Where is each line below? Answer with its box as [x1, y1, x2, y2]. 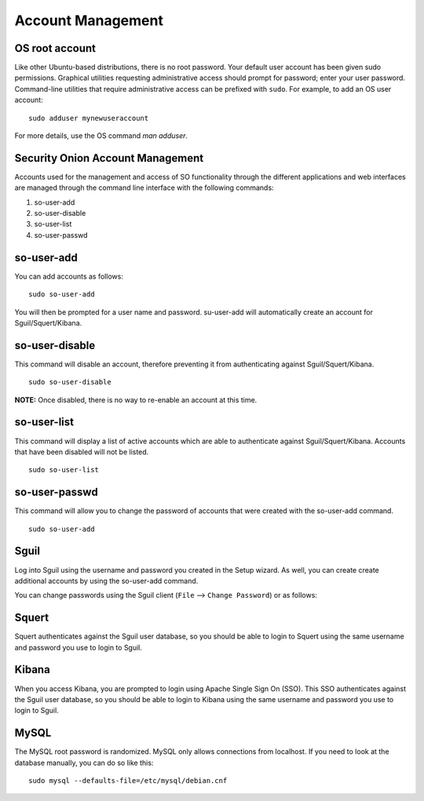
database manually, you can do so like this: [14, 758, 154, 767]
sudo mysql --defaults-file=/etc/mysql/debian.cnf [28, 776, 228, 785]
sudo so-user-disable [28, 377, 111, 387]
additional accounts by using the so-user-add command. [14, 576, 199, 585]
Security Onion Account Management [14, 151, 204, 165]
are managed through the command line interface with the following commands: [14, 183, 274, 192]
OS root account [14, 42, 96, 55]
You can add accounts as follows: [14, 271, 123, 281]
